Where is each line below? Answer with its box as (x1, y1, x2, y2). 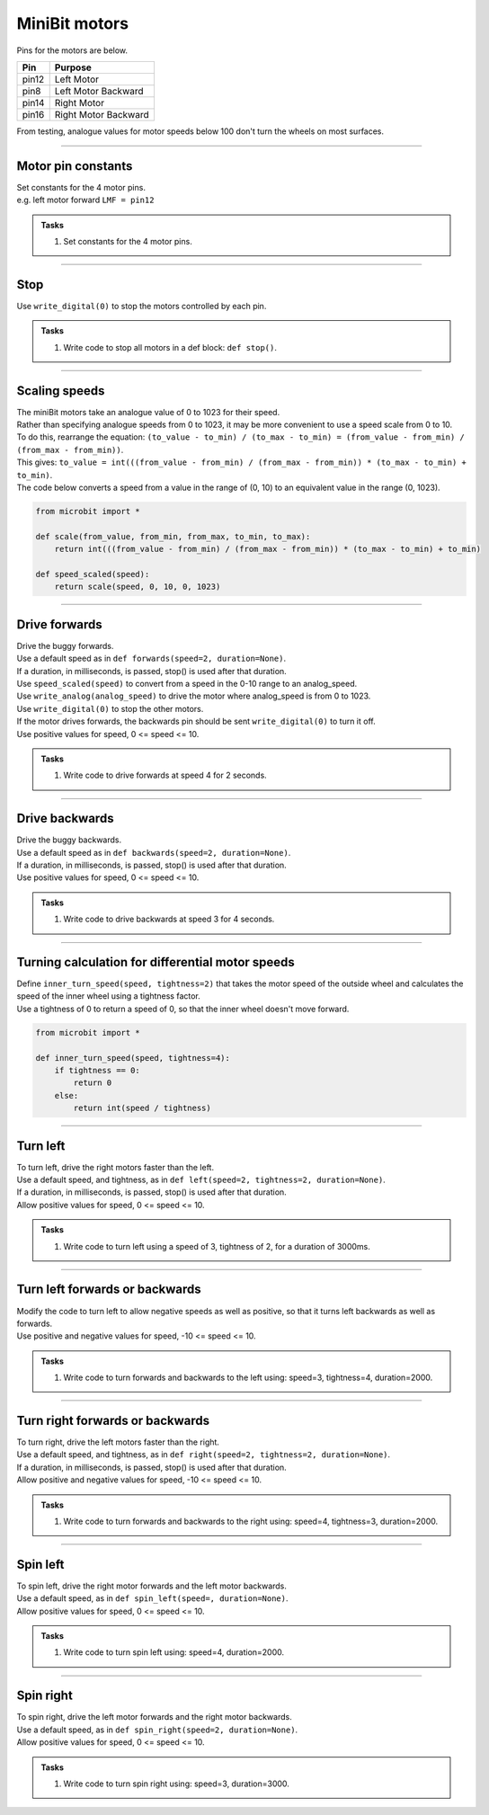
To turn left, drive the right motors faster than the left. (16, 1161, 215, 1172)
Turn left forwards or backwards (16, 1282, 201, 1297)
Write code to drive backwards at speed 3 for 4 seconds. (63, 913, 275, 925)
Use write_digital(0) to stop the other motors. (16, 703, 204, 714)
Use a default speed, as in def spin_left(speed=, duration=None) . (16, 1593, 289, 1604)
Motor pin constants (16, 158, 133, 173)
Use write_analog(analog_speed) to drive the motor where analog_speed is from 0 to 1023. (16, 690, 371, 701)
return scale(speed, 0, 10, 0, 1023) (54, 582, 221, 592)
